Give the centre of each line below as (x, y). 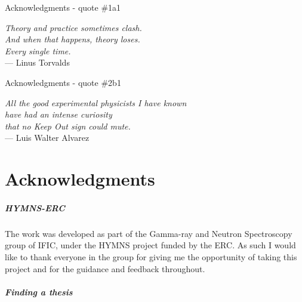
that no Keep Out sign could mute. (68, 126)
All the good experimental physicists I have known (96, 102)
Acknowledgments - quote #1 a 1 (63, 7)
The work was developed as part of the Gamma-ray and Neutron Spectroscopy (149, 233)
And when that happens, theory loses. (73, 39)
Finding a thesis (39, 292)
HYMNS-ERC (35, 207)
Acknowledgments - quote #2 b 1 (63, 82)
